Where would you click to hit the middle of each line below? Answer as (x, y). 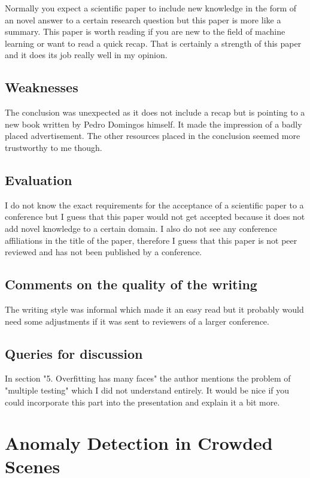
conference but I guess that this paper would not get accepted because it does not (155, 217)
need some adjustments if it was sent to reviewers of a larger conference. (137, 321)
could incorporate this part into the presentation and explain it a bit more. (142, 402)
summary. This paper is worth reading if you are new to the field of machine (145, 31)
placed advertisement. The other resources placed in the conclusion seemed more (153, 136)
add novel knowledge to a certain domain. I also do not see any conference (141, 228)
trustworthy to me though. (54, 147)
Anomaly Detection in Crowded (139, 443)
